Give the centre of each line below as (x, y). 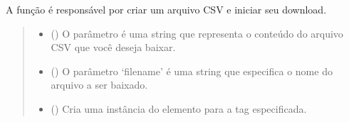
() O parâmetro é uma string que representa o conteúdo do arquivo (197, 33)
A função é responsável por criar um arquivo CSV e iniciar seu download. (166, 9)
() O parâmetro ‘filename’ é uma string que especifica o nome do (192, 71)
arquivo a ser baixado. (99, 85)
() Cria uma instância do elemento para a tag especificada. (179, 108)
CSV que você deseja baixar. (113, 47)
